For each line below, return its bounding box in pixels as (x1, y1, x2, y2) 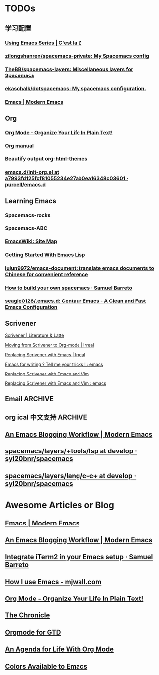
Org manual (5, 142, 34, 149)
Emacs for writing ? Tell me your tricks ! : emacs (5, 361, 103, 367)
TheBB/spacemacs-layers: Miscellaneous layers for (5, 66, 133, 73)
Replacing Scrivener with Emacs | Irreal (5, 351, 86, 358)
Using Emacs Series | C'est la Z (5, 39, 82, 46)
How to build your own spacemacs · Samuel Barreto (5, 284, 133, 291)
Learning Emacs (5, 197, 56, 205)
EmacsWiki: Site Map (5, 238, 57, 245)
